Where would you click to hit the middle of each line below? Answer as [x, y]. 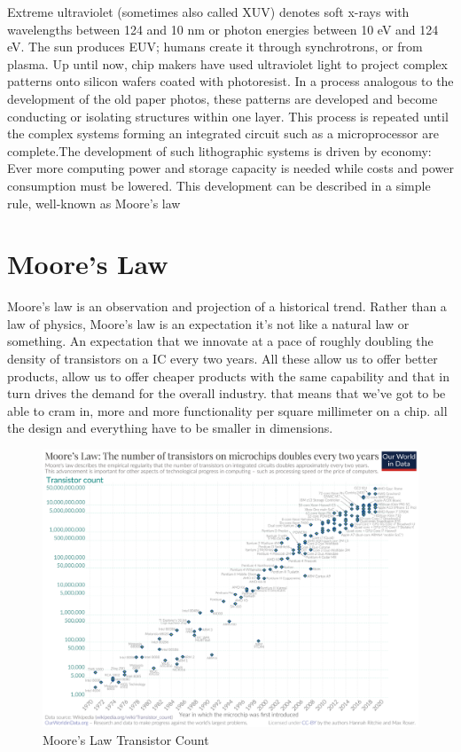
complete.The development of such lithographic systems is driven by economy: [219, 150]
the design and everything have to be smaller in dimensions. [170, 428]
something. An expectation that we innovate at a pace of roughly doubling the [220, 341]
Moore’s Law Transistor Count [126, 740]
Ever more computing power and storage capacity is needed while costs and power [230, 168]
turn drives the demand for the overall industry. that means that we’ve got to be [227, 393]
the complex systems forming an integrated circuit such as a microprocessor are [223, 133]
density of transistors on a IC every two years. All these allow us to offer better [223, 359]
